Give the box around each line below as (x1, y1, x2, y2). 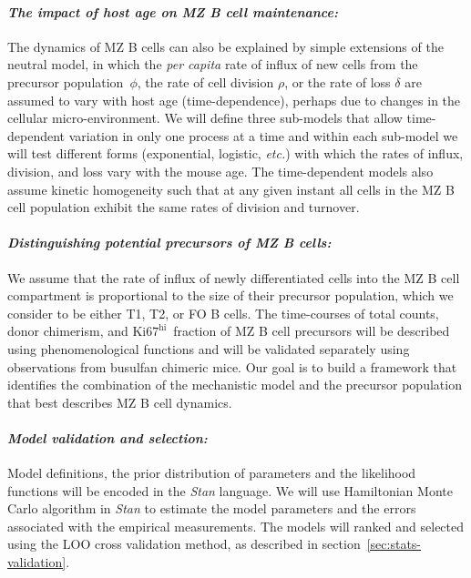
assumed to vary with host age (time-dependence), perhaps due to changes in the (7, 90, 461, 109)
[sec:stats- (366, 534, 422, 553)
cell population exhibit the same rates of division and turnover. (7, 198, 360, 217)
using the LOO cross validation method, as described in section (7, 534, 361, 553)
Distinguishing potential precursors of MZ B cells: (7, 233, 332, 252)
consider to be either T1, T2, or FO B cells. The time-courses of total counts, (7, 303, 439, 322)
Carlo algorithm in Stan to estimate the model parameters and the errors (7, 499, 416, 518)
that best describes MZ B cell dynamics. (7, 392, 232, 411)
